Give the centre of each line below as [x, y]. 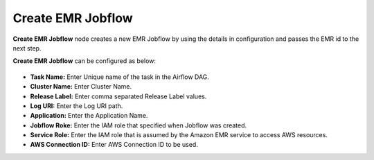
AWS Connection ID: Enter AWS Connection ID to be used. [114, 145]
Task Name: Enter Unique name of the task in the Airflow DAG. [119, 77]
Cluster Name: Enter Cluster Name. [81, 87]
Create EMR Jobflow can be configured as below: [84, 61]
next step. [27, 48]
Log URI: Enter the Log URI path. [77, 106]
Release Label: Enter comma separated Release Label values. [118, 96]
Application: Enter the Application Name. [89, 116]
